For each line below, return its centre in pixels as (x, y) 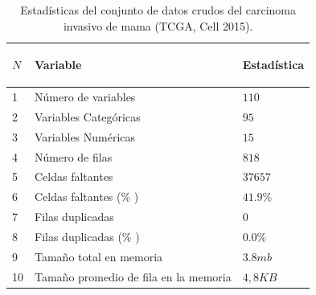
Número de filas (74, 156)
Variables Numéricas (85, 136)
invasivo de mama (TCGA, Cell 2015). (158, 25)
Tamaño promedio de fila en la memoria (133, 276)
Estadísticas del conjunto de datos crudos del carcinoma (158, 10)
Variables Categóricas (88, 116)
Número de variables (85, 97)
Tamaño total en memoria (99, 256)
